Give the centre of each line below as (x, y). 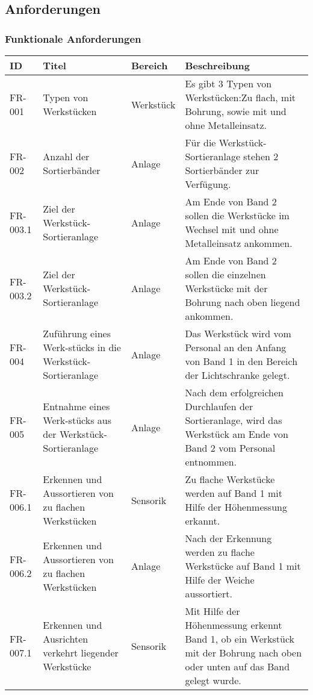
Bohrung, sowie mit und (236, 111)
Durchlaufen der (219, 406)
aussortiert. (209, 594)
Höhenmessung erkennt (234, 625)
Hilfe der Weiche (220, 580)
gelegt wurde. (213, 680)
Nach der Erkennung (228, 538)
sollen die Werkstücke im (237, 215)
